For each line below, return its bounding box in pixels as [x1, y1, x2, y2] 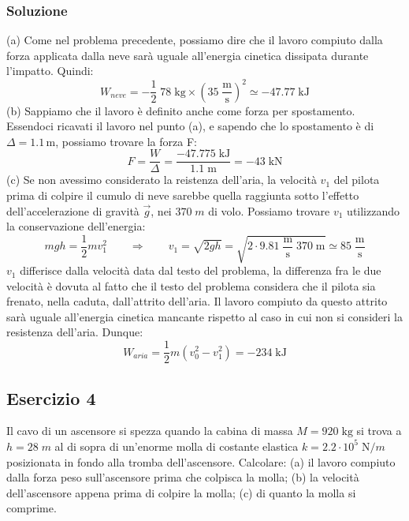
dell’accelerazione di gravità [6, 202, 139, 219]
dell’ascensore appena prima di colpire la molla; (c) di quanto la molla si [6, 484, 356, 500]
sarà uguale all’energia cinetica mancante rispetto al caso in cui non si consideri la [6, 308, 403, 324]
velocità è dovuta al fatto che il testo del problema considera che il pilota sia [6, 277, 376, 294]
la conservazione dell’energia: [6, 218, 146, 234]
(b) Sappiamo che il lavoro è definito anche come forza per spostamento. [6, 102, 355, 118]
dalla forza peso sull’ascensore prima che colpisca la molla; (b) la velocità [6, 469, 359, 485]
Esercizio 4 [6, 385, 96, 410]
